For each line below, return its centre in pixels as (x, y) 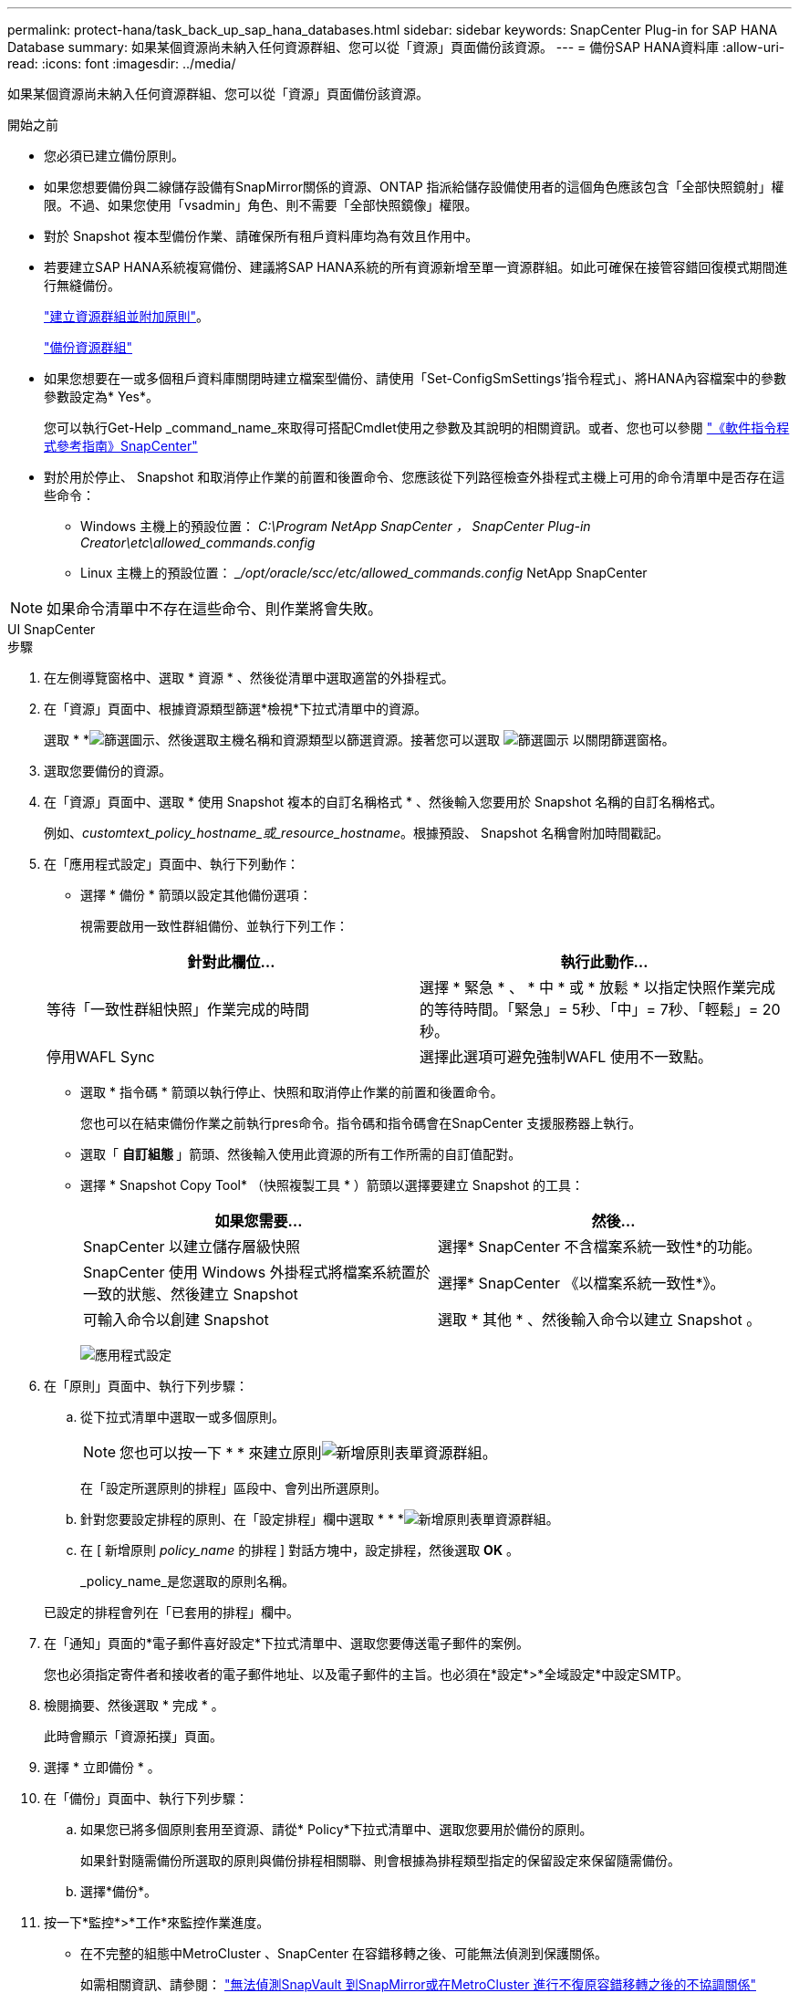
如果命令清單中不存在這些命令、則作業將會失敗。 (215, 609)
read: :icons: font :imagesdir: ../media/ (122, 63)
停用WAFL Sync (101, 1057)
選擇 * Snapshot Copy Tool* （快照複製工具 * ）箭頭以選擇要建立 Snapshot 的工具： (332, 1185)
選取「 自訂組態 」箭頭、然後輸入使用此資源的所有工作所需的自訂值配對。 (301, 1154)
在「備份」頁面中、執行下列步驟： (146, 1798)
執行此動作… (604, 962)
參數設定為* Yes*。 (101, 397)
